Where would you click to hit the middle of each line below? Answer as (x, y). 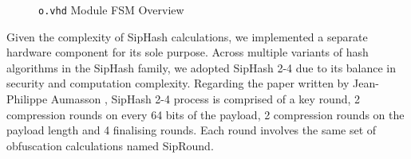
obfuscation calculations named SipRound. (110, 145)
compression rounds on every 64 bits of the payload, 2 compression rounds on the (205, 114)
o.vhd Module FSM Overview (111, 10)
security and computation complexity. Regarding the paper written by (178, 83)
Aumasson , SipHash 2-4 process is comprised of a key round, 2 (205, 99)
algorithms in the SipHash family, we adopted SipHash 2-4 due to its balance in (202, 67)
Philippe (27, 99)
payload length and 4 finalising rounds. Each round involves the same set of (192, 130)
